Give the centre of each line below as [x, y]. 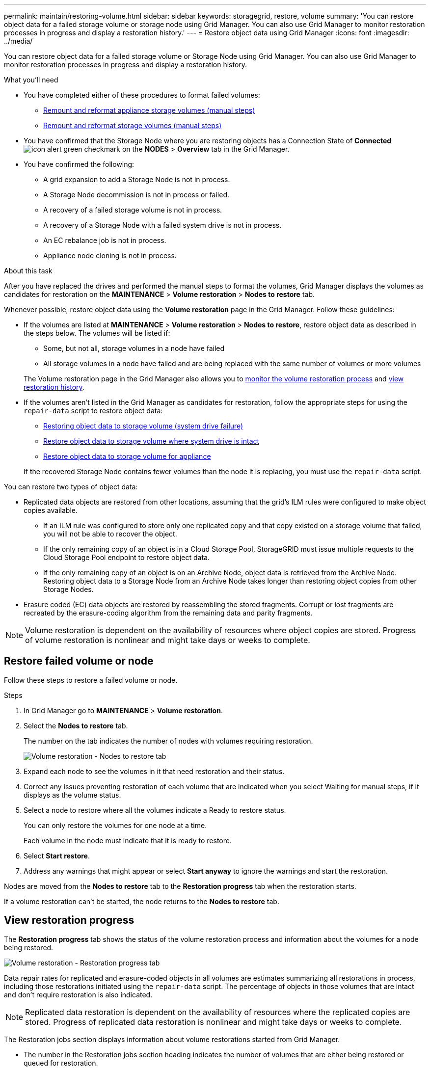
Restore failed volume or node [79, 661]
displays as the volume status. [72, 795]
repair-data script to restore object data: [93, 411]
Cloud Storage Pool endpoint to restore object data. [126, 557]
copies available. [51, 510]
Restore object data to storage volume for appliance [127, 456]
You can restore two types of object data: [71, 487]
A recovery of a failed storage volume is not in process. [133, 210]
